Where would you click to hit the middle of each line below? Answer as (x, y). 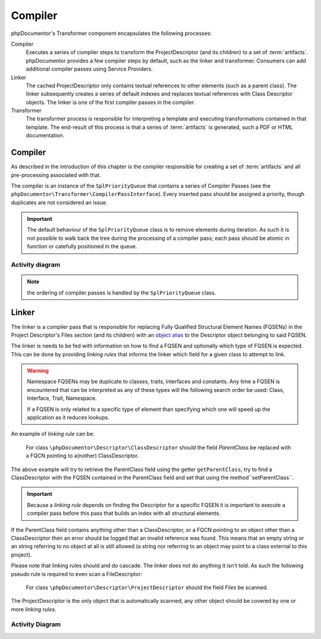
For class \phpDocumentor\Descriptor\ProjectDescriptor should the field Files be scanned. (147, 587)
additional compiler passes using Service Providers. (89, 69)
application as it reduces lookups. (68, 417)
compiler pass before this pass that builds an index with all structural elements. (124, 513)
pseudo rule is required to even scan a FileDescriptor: (77, 574)
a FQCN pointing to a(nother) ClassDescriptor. (82, 456)
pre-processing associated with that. (56, 175)
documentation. (45, 135)
